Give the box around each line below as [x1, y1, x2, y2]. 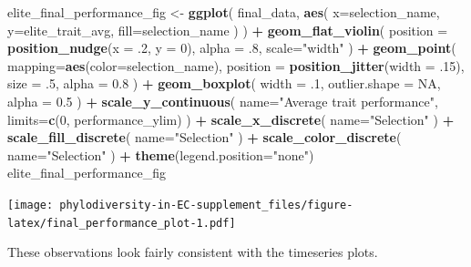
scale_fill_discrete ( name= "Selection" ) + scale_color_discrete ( [7, 128, 402, 147]
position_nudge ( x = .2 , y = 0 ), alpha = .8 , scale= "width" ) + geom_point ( [7, 38, 456, 57]
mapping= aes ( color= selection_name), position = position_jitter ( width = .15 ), [7, 56, 465, 75]
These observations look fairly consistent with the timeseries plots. [7, 242, 378, 262]
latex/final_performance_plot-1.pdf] [7, 216, 236, 230]
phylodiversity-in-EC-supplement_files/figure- [59, 198, 353, 211]
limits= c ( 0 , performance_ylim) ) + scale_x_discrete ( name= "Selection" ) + [7, 109, 455, 128]
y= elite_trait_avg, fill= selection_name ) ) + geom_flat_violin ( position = [7, 20, 448, 39]
